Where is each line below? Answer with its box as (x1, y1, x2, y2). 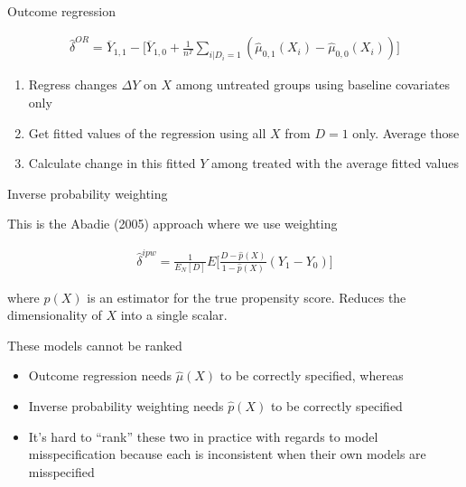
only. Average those (352, 123, 460, 142)
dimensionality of (7, 305, 102, 324)
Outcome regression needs (28, 366, 172, 385)
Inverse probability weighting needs (28, 396, 224, 415)
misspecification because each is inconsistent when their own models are (28, 445, 426, 464)
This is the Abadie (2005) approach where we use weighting (7, 214, 338, 233)
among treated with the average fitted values (211, 154, 459, 173)
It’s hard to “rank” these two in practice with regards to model (28, 426, 378, 445)
